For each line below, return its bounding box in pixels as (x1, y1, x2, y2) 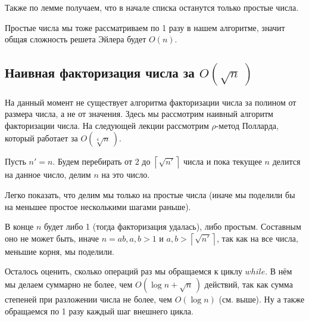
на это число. (101, 168, 150, 181)
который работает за (5, 132, 78, 144)
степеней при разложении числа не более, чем (5, 292, 172, 305)
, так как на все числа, (217, 232, 298, 244)
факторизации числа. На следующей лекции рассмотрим (5, 119, 209, 131)
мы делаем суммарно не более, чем (5, 277, 133, 290)
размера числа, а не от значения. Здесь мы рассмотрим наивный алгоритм (5, 107, 273, 120)
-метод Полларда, (216, 119, 279, 131)
